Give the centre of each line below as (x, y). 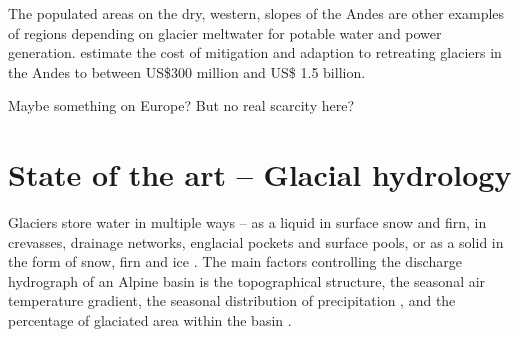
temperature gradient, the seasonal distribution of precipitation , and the (232, 300)
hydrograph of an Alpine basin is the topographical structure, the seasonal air (247, 280)
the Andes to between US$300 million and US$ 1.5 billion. (187, 71)
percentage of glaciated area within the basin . (150, 320)
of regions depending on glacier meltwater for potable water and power (225, 32)
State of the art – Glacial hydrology (260, 174)
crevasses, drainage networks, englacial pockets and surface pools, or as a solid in (256, 241)
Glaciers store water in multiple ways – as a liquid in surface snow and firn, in (247, 222)
